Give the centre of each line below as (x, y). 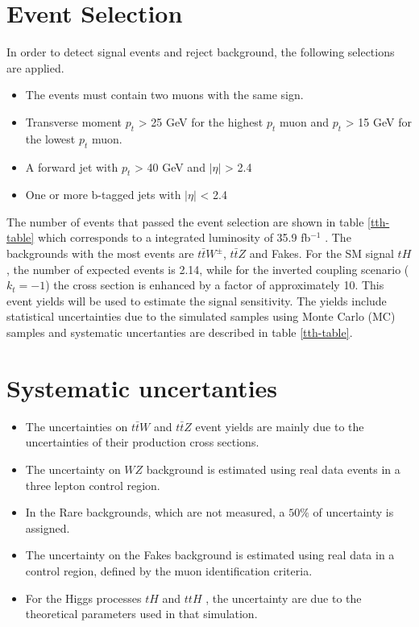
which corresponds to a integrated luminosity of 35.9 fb (174, 237)
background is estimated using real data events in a (273, 469)
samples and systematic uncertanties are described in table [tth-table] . (180, 332)
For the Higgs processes (83, 598)
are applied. (35, 67)
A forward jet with (72, 166)
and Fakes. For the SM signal (322, 253)
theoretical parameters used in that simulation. (141, 614)
